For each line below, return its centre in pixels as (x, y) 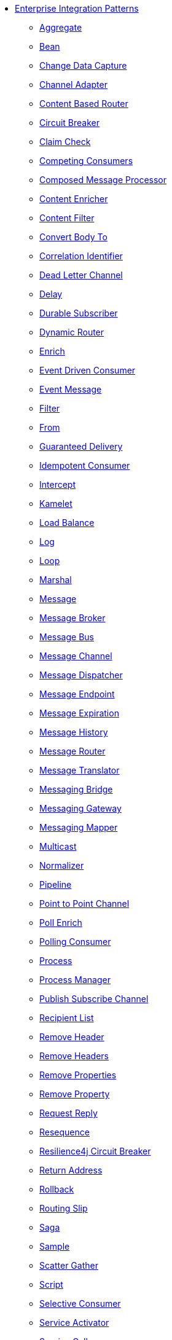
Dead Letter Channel (81, 275)
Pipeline (56, 884)
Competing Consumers (86, 161)
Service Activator (74, 1322)
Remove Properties (78, 1075)
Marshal (56, 580)
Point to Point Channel (84, 903)
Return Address (71, 1170)
